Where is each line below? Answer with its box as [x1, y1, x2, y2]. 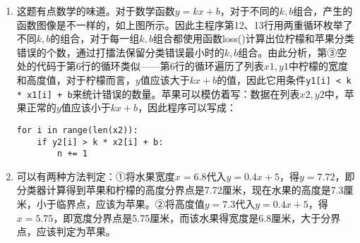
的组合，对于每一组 [50, 31, 140, 46]
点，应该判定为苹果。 [16, 224, 116, 239]
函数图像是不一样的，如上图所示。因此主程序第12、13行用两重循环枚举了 [16, 17, 353, 32]
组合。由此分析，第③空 [238, 44, 347, 59]
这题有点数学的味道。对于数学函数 [16, 4, 175, 18]
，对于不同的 [220, 4, 280, 18]
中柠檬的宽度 [288, 58, 348, 73]
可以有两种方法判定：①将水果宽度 [16, 168, 175, 183]
